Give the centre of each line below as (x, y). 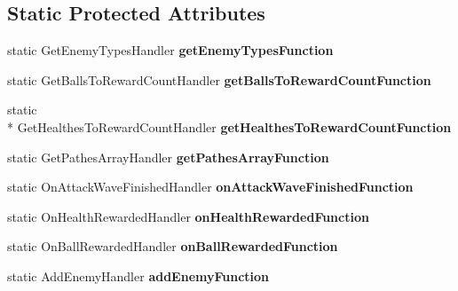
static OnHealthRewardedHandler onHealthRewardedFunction (188, 216)
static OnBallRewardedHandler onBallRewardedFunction (173, 246)
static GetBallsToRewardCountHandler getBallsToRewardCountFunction (219, 79)
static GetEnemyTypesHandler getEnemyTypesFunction (170, 50)
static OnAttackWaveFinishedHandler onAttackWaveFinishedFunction (210, 187)
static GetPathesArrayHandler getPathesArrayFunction (168, 157)
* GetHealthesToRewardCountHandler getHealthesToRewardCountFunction (229, 126)
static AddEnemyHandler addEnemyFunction (138, 275)
